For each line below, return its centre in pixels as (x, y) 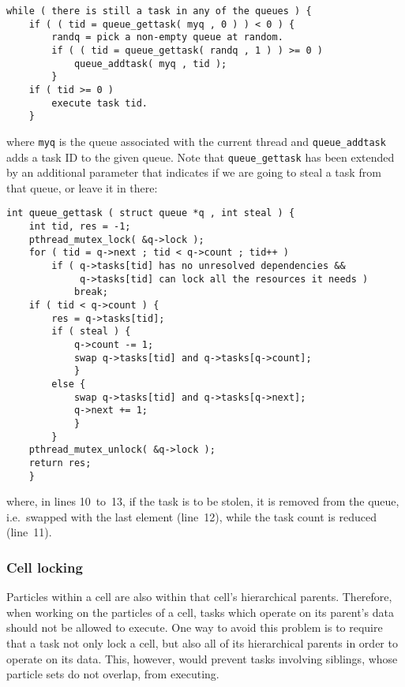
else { (69, 384)
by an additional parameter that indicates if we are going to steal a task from (194, 172)
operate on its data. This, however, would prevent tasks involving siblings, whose (202, 658)
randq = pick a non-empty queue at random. (167, 37)
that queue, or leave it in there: (82, 187)
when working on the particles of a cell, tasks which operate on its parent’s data (200, 612)
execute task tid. (99, 103)
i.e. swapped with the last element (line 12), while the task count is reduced (191, 516)
